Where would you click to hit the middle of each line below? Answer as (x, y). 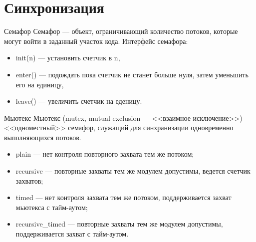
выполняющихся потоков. (43, 137)
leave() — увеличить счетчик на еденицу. (79, 101)
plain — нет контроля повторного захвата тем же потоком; (105, 154)
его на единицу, (40, 84)
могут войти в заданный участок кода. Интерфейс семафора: (96, 41)
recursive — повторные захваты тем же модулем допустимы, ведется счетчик (133, 171)
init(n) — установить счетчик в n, (68, 58)
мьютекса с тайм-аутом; (52, 207)
